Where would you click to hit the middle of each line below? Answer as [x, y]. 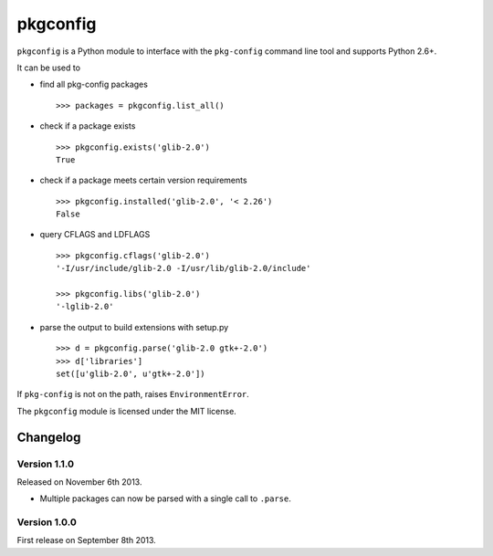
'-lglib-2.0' [85, 307]
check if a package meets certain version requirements [143, 180]
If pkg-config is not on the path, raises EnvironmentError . [133, 394]
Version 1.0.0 [47, 522]
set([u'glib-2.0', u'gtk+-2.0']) [131, 373]
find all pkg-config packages [94, 84]
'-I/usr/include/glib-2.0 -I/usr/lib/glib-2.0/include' [184, 268]
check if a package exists [88, 126]
